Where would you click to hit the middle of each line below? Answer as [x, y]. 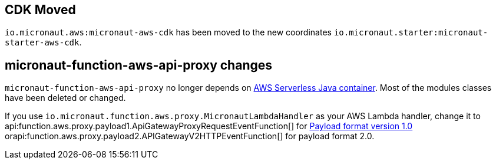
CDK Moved [40, 10]
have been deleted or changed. [65, 98]
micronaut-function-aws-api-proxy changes [138, 65]
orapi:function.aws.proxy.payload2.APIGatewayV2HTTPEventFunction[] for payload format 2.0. [190, 136]
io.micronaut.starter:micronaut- [411, 33]
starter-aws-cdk [42, 43]
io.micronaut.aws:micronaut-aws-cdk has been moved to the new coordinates [168, 32]
